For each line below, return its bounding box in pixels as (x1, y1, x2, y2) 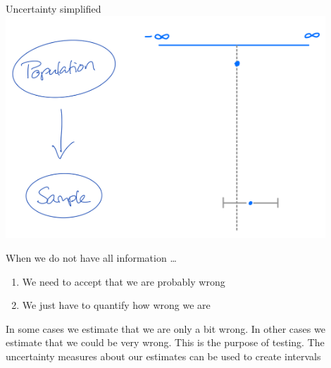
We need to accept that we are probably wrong (22, 274, 225, 288)
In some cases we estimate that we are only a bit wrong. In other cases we (6, 321, 325, 336)
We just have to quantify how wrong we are (22, 298, 211, 312)
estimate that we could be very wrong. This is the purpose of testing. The (6, 335, 325, 350)
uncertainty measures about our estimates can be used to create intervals (6, 348, 321, 363)
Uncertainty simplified (6, 1, 101, 15)
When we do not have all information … (6, 250, 177, 265)
